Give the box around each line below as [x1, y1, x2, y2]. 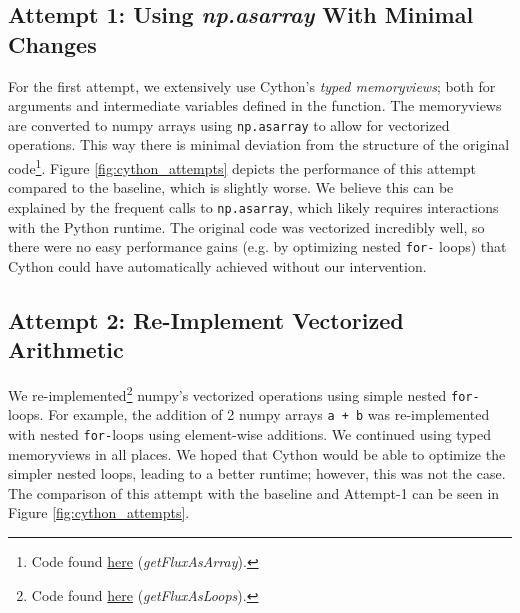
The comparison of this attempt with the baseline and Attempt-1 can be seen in [8, 482, 500, 503]
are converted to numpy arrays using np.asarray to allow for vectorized [8, 114, 450, 135]
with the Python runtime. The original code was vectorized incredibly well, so [8, 216, 485, 237]
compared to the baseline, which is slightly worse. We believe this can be [8, 177, 454, 198]
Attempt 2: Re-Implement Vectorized [8, 304, 404, 335]
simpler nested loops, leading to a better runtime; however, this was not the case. [8, 463, 506, 484]
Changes [8, 28, 97, 59]
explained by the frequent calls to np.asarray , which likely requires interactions [8, 196, 499, 217]
